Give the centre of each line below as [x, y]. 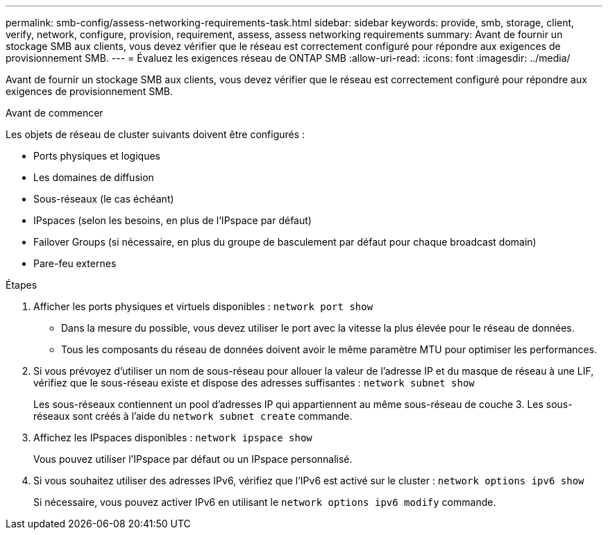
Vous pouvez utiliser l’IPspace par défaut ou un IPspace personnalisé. [193, 459]
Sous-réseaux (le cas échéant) [104, 199]
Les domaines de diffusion [94, 177]
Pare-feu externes [75, 263]
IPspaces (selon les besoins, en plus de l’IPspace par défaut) [172, 220]
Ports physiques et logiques [97, 156]
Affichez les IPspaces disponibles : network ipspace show [173, 438]
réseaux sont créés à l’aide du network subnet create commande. [193, 416]
